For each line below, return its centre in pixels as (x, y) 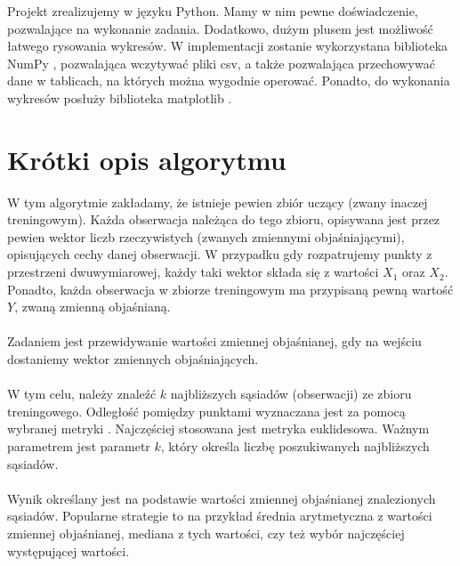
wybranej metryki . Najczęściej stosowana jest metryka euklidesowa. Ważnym (218, 429)
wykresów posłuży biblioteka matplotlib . (120, 97)
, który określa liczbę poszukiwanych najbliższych (295, 446)
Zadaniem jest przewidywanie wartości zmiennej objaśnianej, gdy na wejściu (214, 341)
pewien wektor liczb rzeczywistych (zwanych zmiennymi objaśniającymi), (206, 236)
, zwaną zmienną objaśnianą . (93, 307)
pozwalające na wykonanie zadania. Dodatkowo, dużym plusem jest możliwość (220, 28)
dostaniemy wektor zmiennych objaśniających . (133, 359)
